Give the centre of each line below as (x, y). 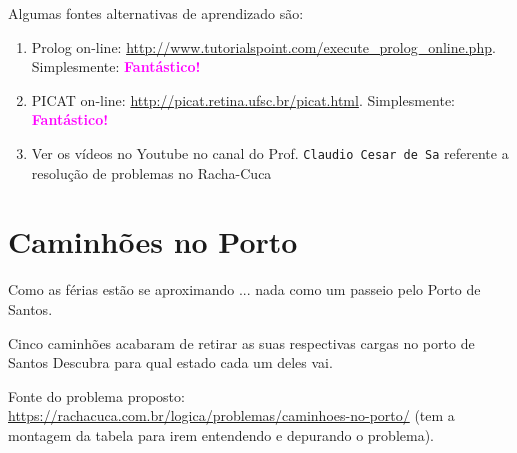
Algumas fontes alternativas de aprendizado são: (156, 13)
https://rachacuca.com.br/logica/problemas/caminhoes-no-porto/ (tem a (231, 415)
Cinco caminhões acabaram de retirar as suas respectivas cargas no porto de (241, 342)
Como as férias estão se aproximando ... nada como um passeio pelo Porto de (244, 289)
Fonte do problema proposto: (96, 395)
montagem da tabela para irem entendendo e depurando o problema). (221, 434)
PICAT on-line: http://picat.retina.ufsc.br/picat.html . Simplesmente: (243, 99)
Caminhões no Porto (153, 241)
